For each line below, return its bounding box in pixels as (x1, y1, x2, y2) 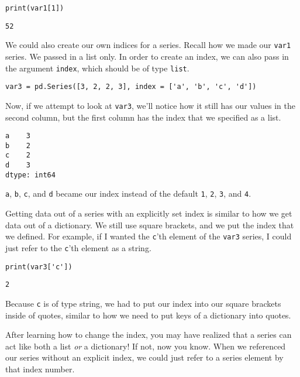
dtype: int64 (5, 170, 56, 179)
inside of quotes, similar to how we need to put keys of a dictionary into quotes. (5, 309, 291, 321)
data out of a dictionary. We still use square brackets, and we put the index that (5, 218, 294, 231)
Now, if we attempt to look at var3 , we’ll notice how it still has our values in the (5, 99, 295, 111)
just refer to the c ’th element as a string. (5, 241, 151, 253)
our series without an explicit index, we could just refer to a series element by (5, 351, 284, 364)
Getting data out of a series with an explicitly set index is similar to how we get (5, 207, 292, 220)
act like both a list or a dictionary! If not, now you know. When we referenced (5, 340, 286, 352)
